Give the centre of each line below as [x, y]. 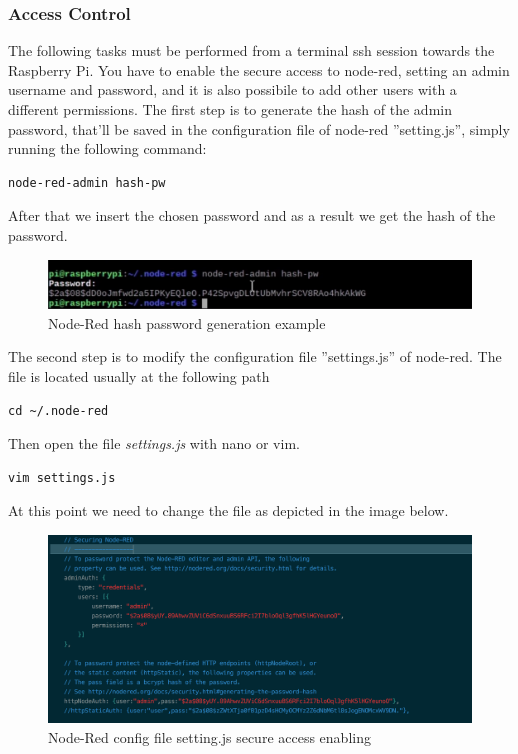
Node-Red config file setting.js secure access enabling [209, 736]
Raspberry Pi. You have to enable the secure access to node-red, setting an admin [259, 69]
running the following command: [107, 148]
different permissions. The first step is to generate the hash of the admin [230, 109]
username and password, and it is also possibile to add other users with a [232, 89]
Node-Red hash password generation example [187, 322]
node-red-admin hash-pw [87, 182]
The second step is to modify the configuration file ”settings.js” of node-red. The [255, 356]
